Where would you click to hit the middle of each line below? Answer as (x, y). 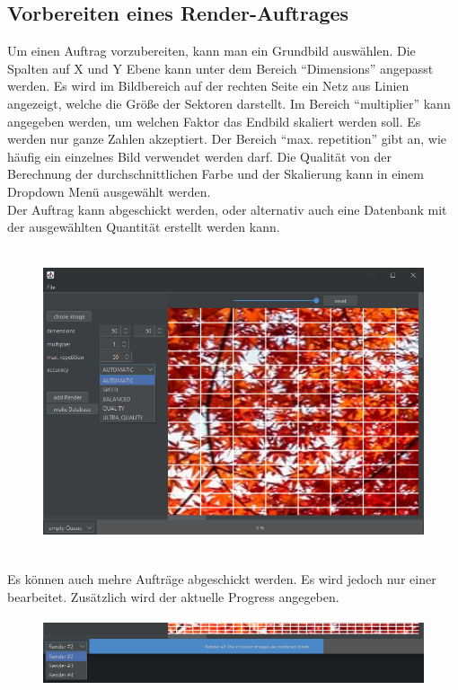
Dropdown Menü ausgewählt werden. (109, 191)
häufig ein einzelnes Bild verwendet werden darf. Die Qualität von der (200, 156)
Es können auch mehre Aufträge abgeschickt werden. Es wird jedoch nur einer (222, 579)
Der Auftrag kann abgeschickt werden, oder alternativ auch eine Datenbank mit (227, 209)
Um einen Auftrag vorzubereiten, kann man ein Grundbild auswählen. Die (211, 51)
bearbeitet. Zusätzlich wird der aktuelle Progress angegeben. (173, 597)
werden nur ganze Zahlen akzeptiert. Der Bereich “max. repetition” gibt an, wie (227, 139)
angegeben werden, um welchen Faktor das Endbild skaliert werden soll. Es (214, 121)
